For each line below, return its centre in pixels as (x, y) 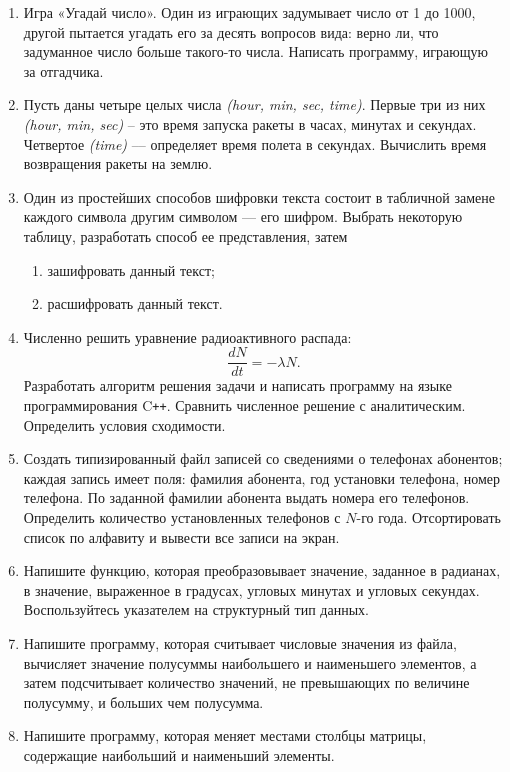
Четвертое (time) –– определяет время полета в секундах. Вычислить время (255, 143)
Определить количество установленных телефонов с (182, 517)
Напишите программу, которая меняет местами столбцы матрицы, (225, 735)
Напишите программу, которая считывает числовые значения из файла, (240, 642)
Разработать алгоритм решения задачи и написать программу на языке (237, 385)
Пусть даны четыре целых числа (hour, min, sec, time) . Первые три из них (254, 104)
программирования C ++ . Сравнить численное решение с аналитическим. (244, 404)
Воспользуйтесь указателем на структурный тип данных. (196, 609)
